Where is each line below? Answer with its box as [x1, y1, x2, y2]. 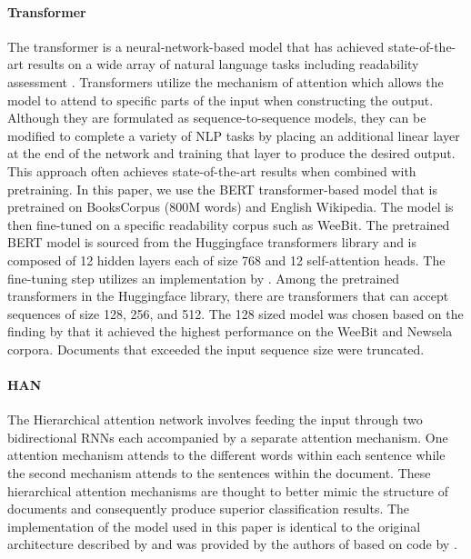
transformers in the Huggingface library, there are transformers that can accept [7, 286, 449, 305]
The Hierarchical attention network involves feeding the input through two [7, 410, 423, 429]
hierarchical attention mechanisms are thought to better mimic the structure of [7, 481, 449, 500]
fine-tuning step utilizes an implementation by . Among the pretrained [7, 268, 400, 287]
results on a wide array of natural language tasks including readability [27, 55, 419, 74]
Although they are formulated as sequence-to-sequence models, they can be [7, 108, 426, 127]
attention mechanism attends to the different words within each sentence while [7, 445, 446, 464]
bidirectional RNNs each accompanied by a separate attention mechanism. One [7, 427, 448, 446]
